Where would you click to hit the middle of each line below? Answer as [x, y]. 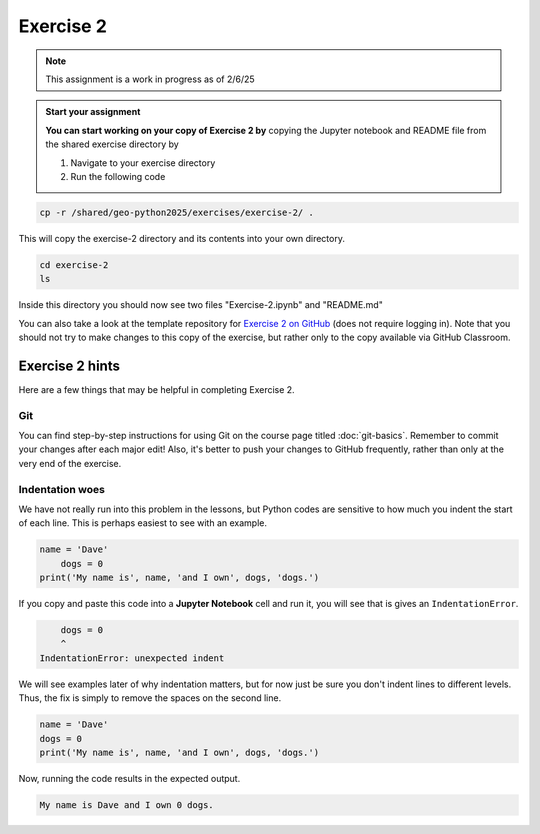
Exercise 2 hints [69, 365]
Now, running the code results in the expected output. [129, 778]
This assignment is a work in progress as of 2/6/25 [150, 79]
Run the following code [118, 176]
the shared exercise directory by [112, 144]
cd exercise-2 [74, 264]
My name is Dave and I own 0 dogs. [126, 804]
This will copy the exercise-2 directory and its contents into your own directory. [181, 238]
